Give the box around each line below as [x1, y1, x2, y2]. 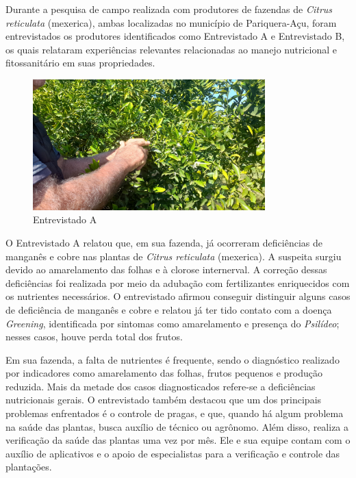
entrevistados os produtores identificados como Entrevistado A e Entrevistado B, [5, 29, 345, 43]
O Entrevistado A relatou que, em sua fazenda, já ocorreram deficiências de [5, 235, 322, 249]
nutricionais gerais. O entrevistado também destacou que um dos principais [5, 392, 322, 407]
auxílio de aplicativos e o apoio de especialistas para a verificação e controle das [5, 446, 340, 460]
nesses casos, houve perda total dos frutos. [5, 329, 183, 344]
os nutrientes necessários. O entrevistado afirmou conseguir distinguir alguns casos [5, 289, 351, 303]
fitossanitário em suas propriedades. [5, 55, 155, 70]
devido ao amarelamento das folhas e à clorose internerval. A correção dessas [5, 262, 327, 277]
